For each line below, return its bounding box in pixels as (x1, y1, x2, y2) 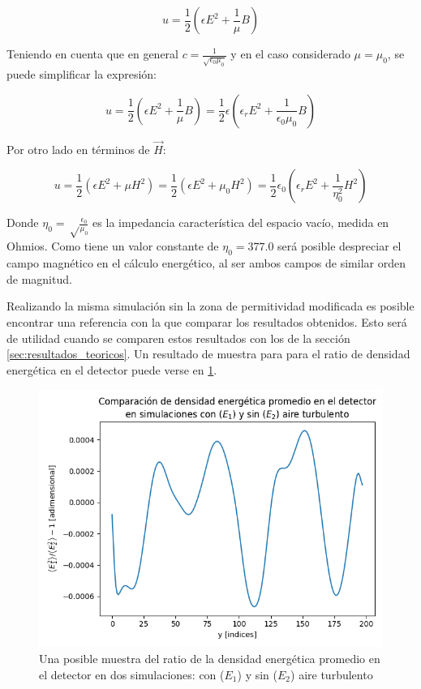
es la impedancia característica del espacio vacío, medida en (92, 214, 389, 231)
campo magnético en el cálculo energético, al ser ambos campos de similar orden (6, 255, 406, 272)
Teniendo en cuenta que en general (6, 45, 178, 62)
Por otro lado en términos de (6, 140, 150, 157)
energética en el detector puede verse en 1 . (6, 361, 217, 378)
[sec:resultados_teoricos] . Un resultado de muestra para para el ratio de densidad (6, 345, 410, 362)
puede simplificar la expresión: (6, 65, 157, 82)
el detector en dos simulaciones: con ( (39, 665, 225, 683)
